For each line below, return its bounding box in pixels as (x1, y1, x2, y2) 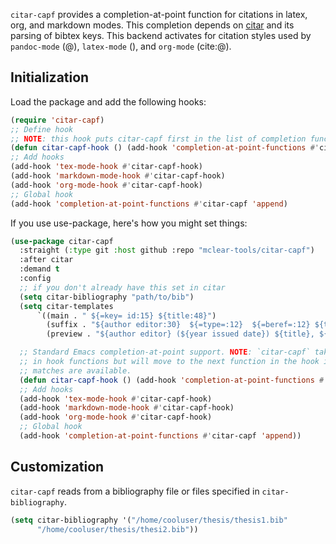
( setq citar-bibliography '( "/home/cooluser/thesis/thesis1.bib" (10, 515, 288, 525)
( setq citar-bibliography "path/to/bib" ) (19, 292, 195, 302)
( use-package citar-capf (10, 236, 114, 246)
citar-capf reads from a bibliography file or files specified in (10, 485, 260, 497)
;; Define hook (10, 124, 74, 134)
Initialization (10, 69, 90, 86)
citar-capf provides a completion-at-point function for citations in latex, (10, 9, 308, 20)
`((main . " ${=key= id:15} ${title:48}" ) (36, 310, 217, 321)
